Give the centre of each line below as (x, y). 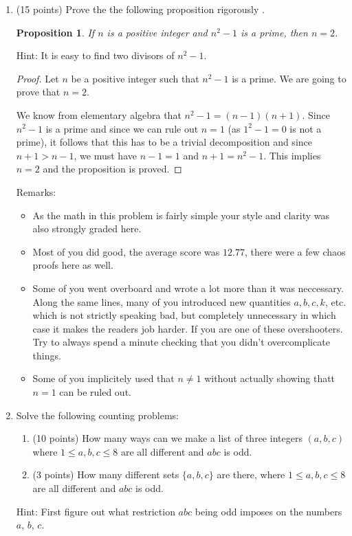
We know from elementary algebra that (99, 114)
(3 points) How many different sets (106, 474)
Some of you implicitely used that (103, 378)
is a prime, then (274, 32)
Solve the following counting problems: (97, 415)
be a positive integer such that (135, 78)
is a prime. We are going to (289, 78)
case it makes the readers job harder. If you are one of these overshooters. (188, 328)
